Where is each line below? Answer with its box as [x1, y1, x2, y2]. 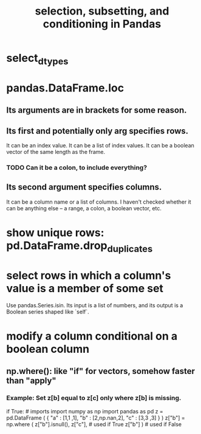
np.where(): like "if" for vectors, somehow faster [6, 366, 196, 376]
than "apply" [6, 376, 56, 386]
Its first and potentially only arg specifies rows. [6, 125, 189, 136]
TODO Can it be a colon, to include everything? [6, 164, 148, 172]
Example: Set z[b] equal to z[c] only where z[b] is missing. [6, 394, 182, 402]
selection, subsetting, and [35, 4, 169, 18]
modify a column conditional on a [6, 329, 178, 343]
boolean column [6, 342, 90, 356]
